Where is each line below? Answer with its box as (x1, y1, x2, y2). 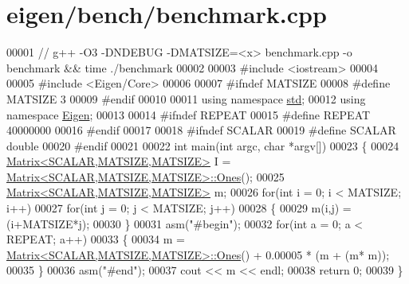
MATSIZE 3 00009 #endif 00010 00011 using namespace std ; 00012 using (6, 90, 366, 107)
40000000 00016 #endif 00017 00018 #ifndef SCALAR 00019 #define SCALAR (6, 122, 396, 138)
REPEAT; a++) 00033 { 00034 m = (6, 231, 185, 247)
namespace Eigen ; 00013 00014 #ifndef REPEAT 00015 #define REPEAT (6, 106, 371, 123)
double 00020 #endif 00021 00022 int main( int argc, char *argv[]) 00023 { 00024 (6, 137, 399, 154)
